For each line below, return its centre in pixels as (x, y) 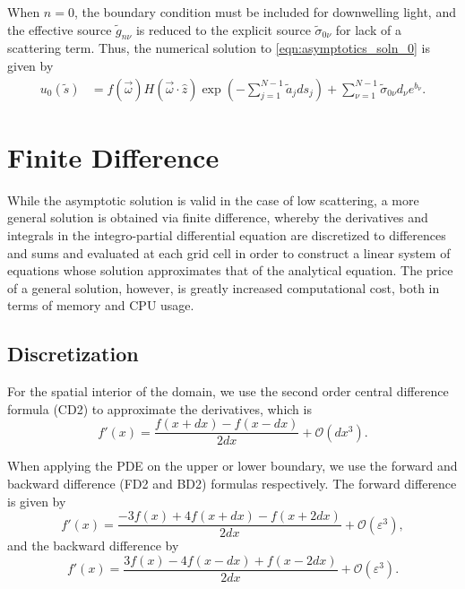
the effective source (60, 29)
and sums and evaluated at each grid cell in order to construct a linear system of (229, 252)
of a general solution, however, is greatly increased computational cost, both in (224, 287)
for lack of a (368, 29)
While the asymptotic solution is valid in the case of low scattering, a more (213, 199)
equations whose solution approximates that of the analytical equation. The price (230, 270)
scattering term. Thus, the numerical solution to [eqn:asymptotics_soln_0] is (219, 48)
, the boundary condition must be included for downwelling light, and (265, 12)
